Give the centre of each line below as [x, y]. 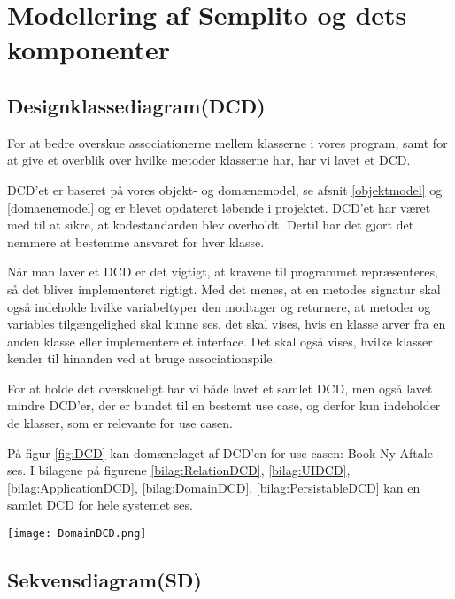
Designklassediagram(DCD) [136, 105]
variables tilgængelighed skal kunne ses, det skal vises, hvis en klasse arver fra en [227, 324]
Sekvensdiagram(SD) [104, 580]
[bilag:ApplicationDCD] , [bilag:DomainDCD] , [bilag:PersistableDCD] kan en [214, 487]
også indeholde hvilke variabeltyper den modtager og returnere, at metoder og [219, 306]
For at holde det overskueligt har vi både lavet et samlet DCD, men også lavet [220, 388]
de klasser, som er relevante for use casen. [120, 423]
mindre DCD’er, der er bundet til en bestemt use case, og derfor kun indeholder [224, 405]
